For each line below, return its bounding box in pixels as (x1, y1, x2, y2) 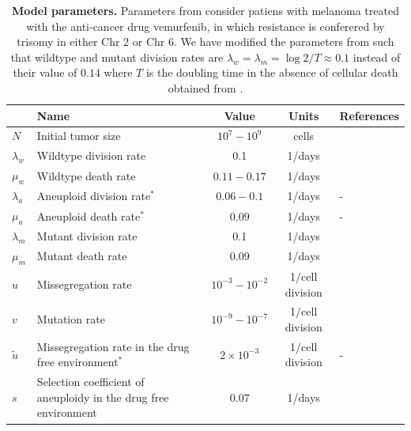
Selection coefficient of (36, 373, 145, 390)
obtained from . (168, 79, 243, 96)
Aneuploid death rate (36, 207, 141, 224)
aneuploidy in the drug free (36, 388, 169, 405)
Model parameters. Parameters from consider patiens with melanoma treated (12, 2, 399, 18)
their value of (13, 64, 77, 81)
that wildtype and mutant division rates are (10, 48, 224, 65)
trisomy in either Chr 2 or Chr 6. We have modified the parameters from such (17, 33, 394, 50)
